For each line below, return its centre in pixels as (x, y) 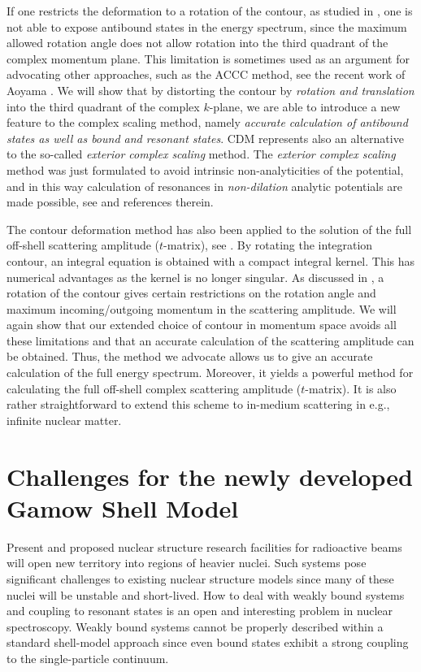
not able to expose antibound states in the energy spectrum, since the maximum (207, 26)
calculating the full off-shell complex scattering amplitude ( (154, 388)
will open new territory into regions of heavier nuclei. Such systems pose (187, 563)
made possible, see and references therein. (110, 202)
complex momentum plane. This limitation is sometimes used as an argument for (208, 58)
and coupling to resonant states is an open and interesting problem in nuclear (200, 611)
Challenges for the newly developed (210, 476)
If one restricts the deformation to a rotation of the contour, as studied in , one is (210, 11)
